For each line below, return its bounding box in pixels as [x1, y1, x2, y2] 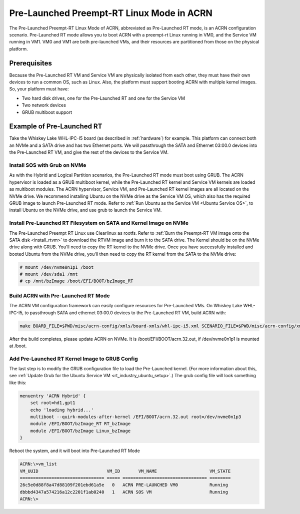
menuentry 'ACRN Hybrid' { [19, 393, 86, 399]
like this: [9, 380, 26, 386]
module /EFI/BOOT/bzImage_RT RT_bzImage [30, 421, 131, 427]
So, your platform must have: [9, 86, 69, 92]
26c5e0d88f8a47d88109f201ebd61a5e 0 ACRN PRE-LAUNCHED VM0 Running [19, 482, 228, 488]
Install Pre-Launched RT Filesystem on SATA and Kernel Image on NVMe [9, 220, 189, 227]
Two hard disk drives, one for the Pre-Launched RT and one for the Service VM [21, 95, 185, 101]
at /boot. [9, 343, 27, 349]
